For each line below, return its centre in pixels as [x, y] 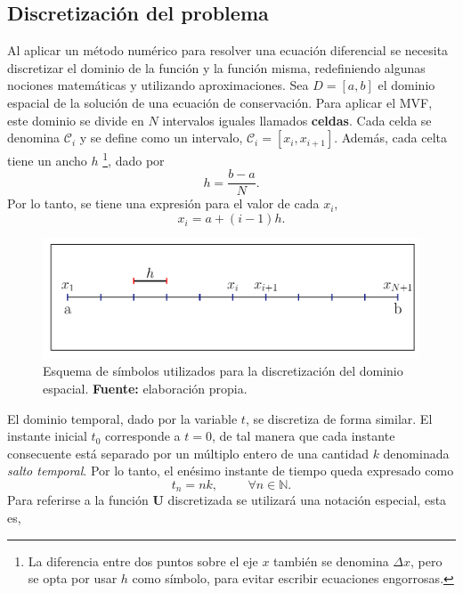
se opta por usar [73, 578]
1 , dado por [134, 159]
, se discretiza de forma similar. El [339, 418]
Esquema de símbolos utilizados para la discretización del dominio [223, 371]
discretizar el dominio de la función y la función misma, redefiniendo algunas [216, 67]
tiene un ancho [47, 160]
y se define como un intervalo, [161, 138]
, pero [426, 561]
